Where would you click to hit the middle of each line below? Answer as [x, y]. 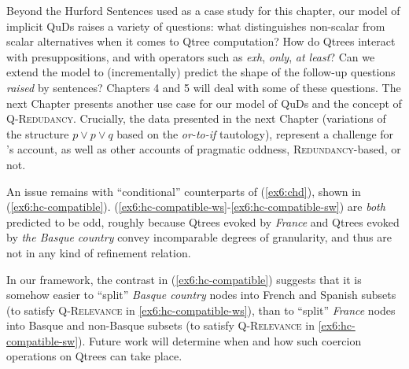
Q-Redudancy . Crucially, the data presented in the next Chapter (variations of [196, 118]
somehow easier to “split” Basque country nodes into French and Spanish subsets [201, 295]
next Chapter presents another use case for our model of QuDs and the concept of [204, 103]
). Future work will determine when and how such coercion [220, 340]
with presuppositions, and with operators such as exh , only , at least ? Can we [191, 56]
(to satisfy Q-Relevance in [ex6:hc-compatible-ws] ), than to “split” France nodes [201, 310]
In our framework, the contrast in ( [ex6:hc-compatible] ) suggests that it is [184, 279]
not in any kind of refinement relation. [99, 252]
